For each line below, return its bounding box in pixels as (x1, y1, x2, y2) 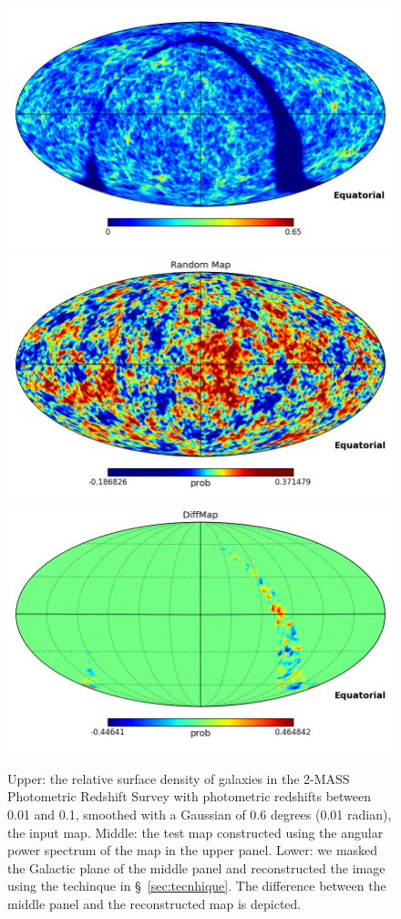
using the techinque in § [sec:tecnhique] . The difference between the (7, 876, 386, 895)
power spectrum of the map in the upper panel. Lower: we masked (7, 841, 378, 860)
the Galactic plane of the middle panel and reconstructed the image (7, 858, 386, 877)
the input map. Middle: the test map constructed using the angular (7, 822, 384, 841)
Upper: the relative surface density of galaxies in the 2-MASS (7, 768, 350, 788)
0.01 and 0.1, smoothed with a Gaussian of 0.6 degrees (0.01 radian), (7, 805, 392, 824)
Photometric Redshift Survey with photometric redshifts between (7, 787, 372, 806)
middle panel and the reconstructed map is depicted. (7, 894, 302, 914)
